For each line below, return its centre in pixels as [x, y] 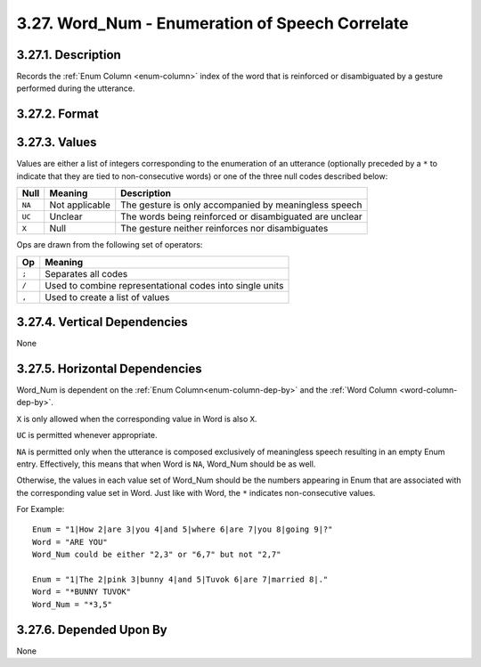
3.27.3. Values [57, 142]
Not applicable [80, 205]
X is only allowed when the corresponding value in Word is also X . [137, 419]
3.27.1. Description [69, 55]
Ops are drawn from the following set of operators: [110, 245]
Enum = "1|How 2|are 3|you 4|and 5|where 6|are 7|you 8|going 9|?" [183, 529]
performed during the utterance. [76, 88]
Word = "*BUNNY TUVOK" [82, 592]
